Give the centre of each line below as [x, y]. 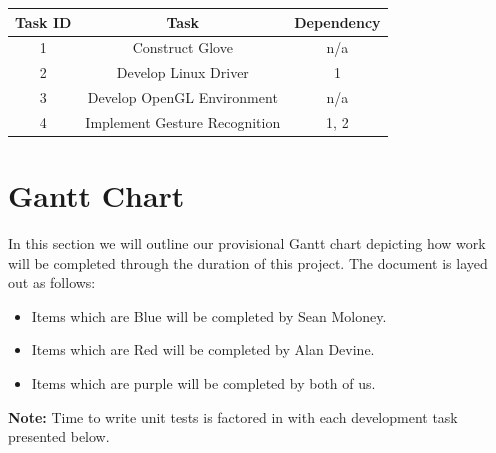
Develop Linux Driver [182, 72]
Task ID [43, 21]
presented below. [59, 436]
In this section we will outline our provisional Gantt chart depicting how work [247, 243]
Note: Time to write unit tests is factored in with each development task [233, 416]
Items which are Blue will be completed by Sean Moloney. [209, 315]
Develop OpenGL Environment [182, 97]
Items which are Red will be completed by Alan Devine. [203, 349]
